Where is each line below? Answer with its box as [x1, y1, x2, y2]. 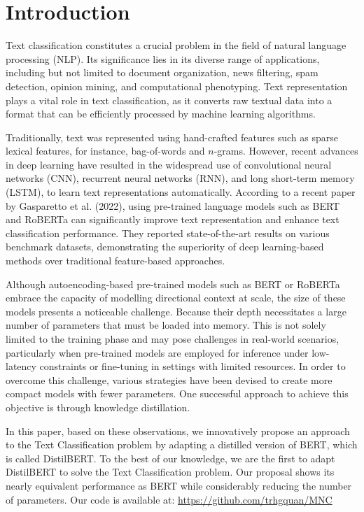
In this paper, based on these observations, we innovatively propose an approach [6, 423, 350, 438]
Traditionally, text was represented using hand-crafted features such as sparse [6, 129, 338, 144]
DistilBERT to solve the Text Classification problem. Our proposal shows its [6, 464, 335, 479]
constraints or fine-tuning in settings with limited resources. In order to [39, 359, 346, 374]
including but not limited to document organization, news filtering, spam [6, 65, 318, 80]
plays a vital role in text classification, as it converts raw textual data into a [6, 92, 332, 107]
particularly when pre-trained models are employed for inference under [6, 345, 309, 360]
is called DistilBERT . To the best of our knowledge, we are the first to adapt [6, 450, 335, 465]
